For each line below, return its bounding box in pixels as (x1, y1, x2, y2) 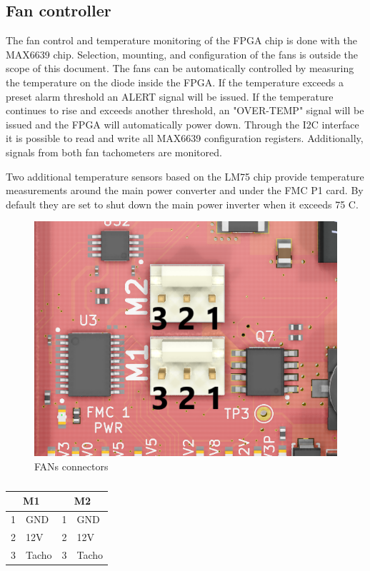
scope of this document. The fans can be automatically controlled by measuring (6, 61, 354, 76)
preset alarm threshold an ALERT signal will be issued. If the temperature (6, 89, 334, 103)
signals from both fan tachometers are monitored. (6, 144, 222, 159)
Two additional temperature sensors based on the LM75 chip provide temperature (6, 168, 364, 183)
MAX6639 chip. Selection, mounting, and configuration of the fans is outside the (6, 46, 359, 61)
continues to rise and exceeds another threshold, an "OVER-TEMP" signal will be (6, 103, 364, 118)
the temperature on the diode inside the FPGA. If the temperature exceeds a (6, 74, 344, 89)
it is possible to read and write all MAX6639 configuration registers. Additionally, (6, 131, 364, 146)
